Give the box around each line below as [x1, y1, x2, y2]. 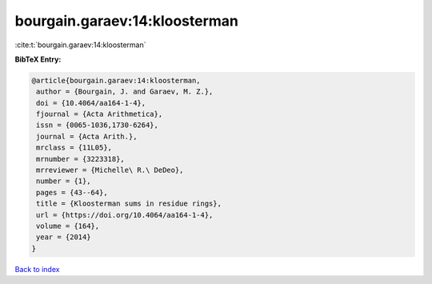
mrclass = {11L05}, [36, 143, 112, 152]
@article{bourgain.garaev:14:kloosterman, [31, 76, 201, 85]
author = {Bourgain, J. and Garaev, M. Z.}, [36, 87, 214, 96]
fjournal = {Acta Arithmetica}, [36, 110, 163, 119]
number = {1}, [36, 177, 91, 186]
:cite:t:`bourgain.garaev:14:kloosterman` [14, 40, 147, 50]
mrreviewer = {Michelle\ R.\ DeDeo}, [36, 166, 184, 175]
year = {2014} [36, 233, 91, 242]
